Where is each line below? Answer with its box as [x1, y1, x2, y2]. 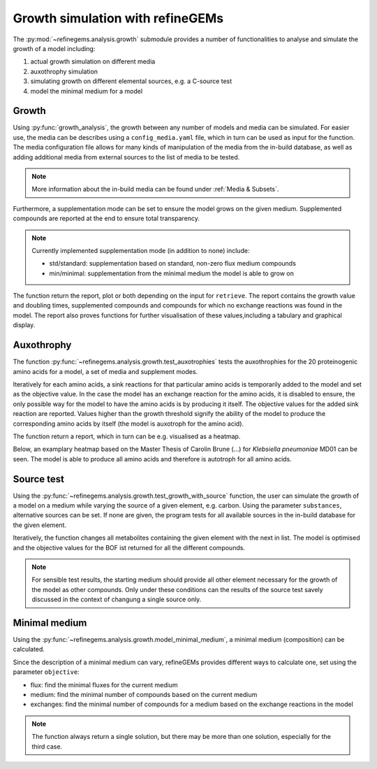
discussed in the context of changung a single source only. [31, 595, 202, 604]
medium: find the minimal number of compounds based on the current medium [30, 690, 258, 698]
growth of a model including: [13, 44, 96, 52]
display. [13, 321, 36, 329]
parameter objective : [13, 668, 80, 676]
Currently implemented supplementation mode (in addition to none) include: [31, 246, 250, 254]
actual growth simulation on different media [30, 57, 156, 66]
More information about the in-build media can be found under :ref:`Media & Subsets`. [31, 185, 279, 194]
